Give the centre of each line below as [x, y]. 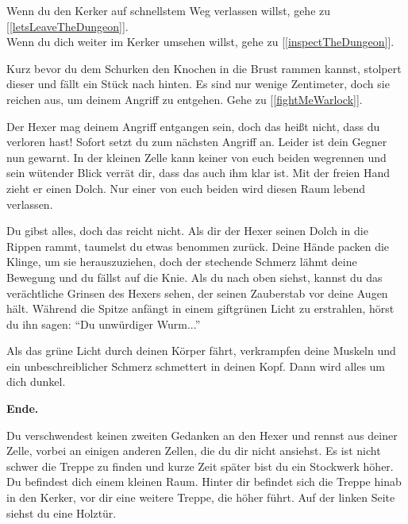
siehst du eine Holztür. [62, 512]
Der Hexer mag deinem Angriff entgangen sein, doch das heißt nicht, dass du [193, 126]
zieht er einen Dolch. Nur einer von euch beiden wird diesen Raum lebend [186, 188]
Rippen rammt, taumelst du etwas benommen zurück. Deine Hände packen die [198, 246]
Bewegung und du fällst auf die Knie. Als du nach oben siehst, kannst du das [194, 277]
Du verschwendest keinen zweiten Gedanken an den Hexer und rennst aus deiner [202, 435]
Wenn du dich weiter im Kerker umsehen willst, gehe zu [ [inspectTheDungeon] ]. [200, 42]
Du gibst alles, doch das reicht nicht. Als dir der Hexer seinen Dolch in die [187, 231]
